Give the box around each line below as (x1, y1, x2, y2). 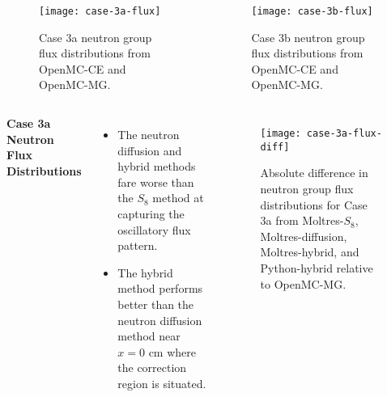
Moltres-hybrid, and (260, 243, 359, 260)
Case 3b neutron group (251, 28, 365, 45)
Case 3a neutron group (39, 28, 152, 45)
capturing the (117, 205, 185, 222)
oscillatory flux (117, 221, 191, 238)
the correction (117, 359, 187, 376)
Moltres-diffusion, (260, 227, 347, 244)
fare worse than (117, 173, 194, 190)
